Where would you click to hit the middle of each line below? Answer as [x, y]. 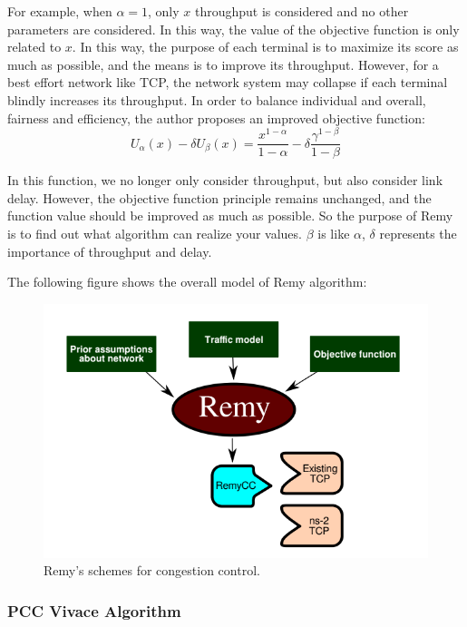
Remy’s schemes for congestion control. [152, 570]
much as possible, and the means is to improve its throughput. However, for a [223, 64]
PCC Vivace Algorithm [94, 610]
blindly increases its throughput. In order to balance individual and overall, [217, 99]
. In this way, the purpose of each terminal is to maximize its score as [265, 47]
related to [34, 47]
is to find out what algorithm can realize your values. [155, 234]
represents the [418, 234]
